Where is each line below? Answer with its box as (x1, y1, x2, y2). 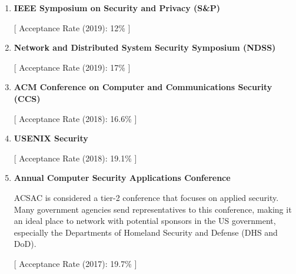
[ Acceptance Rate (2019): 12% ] (14, 21, 131, 34)
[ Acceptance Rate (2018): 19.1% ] (14, 151, 137, 164)
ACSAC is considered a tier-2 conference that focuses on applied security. (14, 191, 279, 203)
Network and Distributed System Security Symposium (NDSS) (14, 41, 276, 54)
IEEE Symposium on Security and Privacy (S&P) (14, 2, 221, 14)
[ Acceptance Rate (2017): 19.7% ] (14, 257, 137, 269)
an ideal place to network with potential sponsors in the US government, (14, 214, 276, 227)
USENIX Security (14, 132, 88, 144)
